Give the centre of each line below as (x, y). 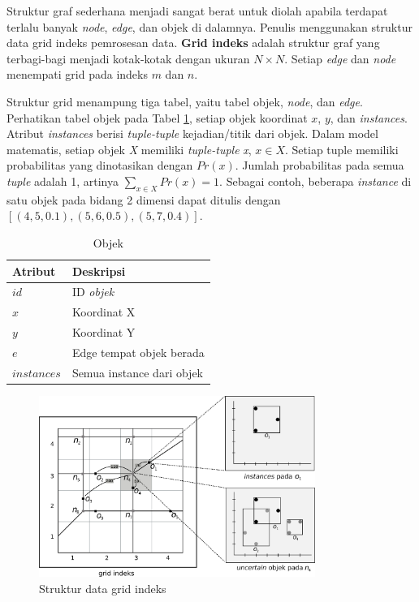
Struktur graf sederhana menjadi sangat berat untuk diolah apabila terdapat (197, 11)
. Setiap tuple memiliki (342, 149)
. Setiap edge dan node (340, 58)
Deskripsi (99, 271)
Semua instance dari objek (138, 372)
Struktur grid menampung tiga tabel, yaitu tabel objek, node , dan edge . (185, 101)
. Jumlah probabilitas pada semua (320, 165)
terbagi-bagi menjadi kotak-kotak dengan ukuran (128, 58)
